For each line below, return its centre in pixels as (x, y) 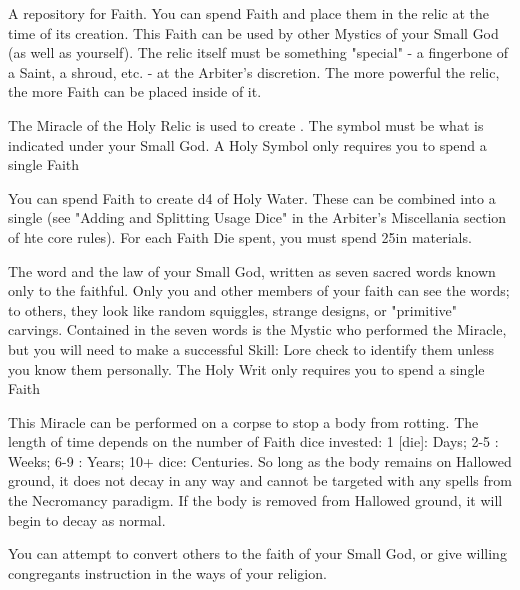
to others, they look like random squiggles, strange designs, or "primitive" (233, 309)
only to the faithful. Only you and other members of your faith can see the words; (259, 290)
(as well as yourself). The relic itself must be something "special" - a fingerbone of (258, 52)
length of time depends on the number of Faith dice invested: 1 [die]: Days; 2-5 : (253, 441)
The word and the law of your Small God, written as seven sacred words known (252, 270)
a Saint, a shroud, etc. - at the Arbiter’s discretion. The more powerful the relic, (254, 71)
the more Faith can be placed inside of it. (135, 91)
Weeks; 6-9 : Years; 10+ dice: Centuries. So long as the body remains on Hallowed (260, 460)
